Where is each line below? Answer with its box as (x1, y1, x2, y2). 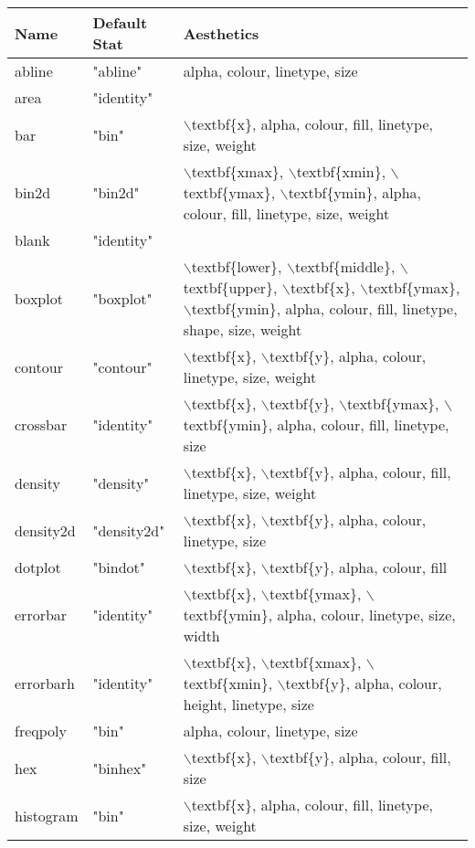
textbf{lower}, (191, 256, 282, 277)
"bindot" (92, 556, 145, 578)
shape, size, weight (183, 319, 302, 340)
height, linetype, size (183, 694, 314, 715)
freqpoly (15, 720, 67, 741)
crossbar (15, 414, 68, 435)
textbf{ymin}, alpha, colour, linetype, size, (183, 604, 456, 625)
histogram (15, 804, 79, 826)
